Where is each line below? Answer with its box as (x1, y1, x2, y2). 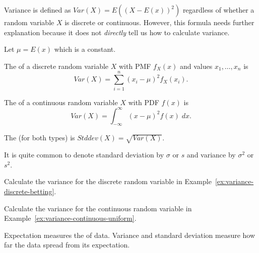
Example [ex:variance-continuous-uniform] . (4, 213, 137, 223)
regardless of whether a (182, 5, 254, 15)
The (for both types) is (4, 132, 75, 143)
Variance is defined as (4, 5, 71, 15)
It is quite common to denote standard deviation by (4, 149, 164, 160)
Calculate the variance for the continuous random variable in (4, 203, 192, 213)
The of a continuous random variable (4, 97, 118, 107)
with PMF (119, 60, 151, 71)
